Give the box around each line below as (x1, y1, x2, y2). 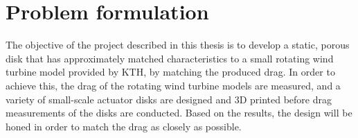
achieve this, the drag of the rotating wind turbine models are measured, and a (6, 78, 341, 92)
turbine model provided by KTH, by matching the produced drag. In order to (6, 64, 335, 79)
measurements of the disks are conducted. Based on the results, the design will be (6, 105, 352, 120)
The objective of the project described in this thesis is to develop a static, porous (6, 37, 350, 52)
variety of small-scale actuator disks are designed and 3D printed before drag (6, 92, 332, 106)
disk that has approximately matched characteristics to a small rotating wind (6, 51, 334, 65)
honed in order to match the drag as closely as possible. (6, 119, 242, 133)
